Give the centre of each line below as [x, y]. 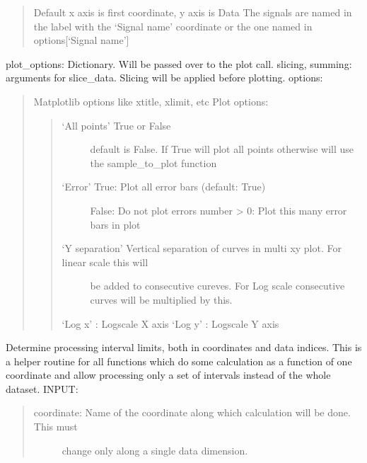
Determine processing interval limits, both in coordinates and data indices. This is [184, 347]
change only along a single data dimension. [155, 450]
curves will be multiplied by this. [161, 299]
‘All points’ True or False [116, 125]
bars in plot [115, 224]
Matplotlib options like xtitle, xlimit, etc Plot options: [151, 101]
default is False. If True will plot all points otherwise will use [222, 149]
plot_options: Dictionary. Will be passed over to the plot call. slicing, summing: [179, 63]
